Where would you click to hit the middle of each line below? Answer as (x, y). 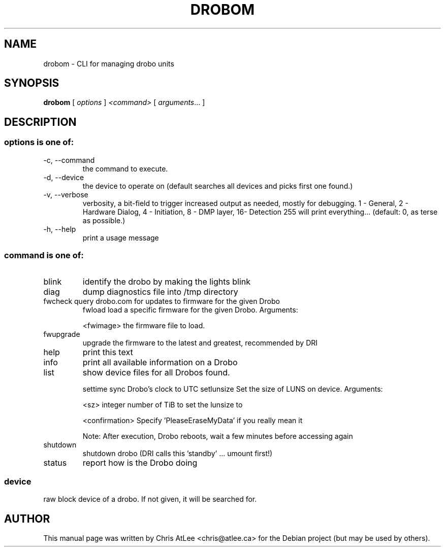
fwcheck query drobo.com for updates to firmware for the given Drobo (162, 301)
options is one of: (39, 142)
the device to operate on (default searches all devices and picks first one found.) (218, 186)
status (55, 463)
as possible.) (104, 220)
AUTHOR (27, 519)
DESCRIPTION (40, 122)
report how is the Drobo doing (140, 463)
